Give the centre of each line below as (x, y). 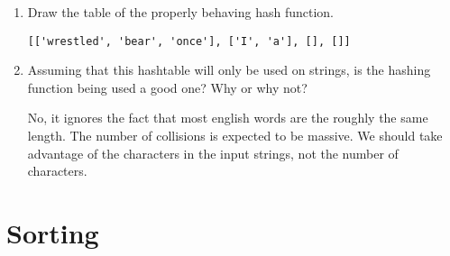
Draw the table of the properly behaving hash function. (180, 12)
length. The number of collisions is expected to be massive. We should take (235, 136)
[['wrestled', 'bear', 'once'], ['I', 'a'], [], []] (189, 41)
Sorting (53, 233)
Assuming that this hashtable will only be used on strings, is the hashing (229, 70)
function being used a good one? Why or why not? (167, 87)
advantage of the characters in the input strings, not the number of (213, 153)
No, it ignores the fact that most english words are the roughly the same (228, 118)
